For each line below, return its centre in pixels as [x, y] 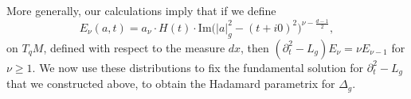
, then [255, 47]
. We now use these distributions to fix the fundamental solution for [198, 67]
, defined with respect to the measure [134, 47]
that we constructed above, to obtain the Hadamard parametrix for [171, 84]
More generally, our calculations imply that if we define [141, 10]
